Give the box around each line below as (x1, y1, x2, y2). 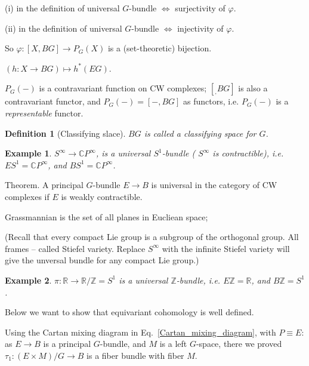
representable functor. (5, 106, 84, 119)
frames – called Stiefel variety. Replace (5, 242, 146, 254)
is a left (159, 337, 187, 350)
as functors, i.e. (183, 95, 239, 107)
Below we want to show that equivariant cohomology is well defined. (5, 306, 254, 318)
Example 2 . (5, 273, 52, 286)
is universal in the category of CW (151, 179, 277, 191)
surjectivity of (175, 2, 225, 14)
